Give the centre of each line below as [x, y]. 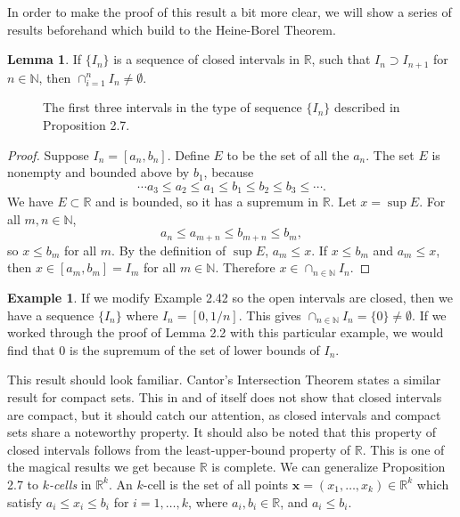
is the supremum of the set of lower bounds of [195, 349]
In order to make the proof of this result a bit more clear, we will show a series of [230, 12]
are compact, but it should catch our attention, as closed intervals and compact [224, 414]
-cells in [70, 484]
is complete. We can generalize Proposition [329, 467]
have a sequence [51, 315]
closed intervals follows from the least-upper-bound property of [179, 449]
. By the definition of [169, 250]
